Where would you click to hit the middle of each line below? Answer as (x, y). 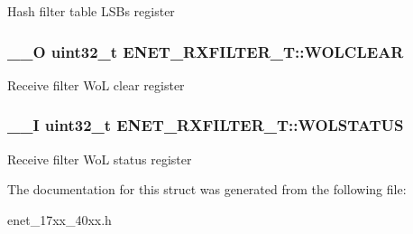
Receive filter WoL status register (100, 159)
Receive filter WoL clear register (96, 84)
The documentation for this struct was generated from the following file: (207, 189)
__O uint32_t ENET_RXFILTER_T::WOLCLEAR (206, 51)
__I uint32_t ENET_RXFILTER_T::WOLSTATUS (206, 125)
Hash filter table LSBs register (91, 11)
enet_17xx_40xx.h (60, 219)
